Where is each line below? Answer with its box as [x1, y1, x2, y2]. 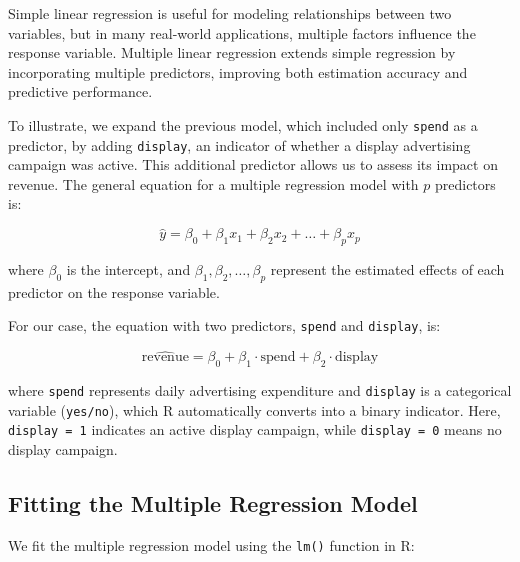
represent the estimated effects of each [270, 259, 505, 280]
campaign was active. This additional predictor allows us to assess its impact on [8, 154, 498, 175]
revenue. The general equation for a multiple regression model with [8, 173, 419, 194]
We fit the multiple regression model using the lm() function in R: [8, 534, 415, 555]
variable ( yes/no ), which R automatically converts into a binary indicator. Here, [8, 399, 501, 420]
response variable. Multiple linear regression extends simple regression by [8, 42, 456, 63]
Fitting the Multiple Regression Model [8, 488, 418, 519]
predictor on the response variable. [8, 281, 220, 302]
